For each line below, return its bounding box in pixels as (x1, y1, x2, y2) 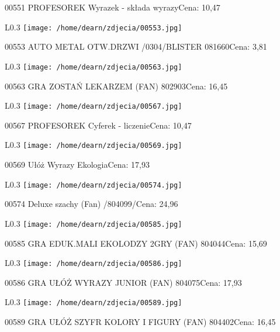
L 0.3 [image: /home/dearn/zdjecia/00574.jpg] (5, 178, 182, 190)
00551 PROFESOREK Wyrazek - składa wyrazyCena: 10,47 (5, 1, 220, 13)
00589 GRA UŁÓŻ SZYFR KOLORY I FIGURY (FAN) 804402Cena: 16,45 (5, 316, 276, 327)
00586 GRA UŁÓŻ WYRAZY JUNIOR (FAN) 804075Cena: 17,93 (5, 276, 242, 288)
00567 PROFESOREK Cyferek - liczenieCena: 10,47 (5, 119, 192, 131)
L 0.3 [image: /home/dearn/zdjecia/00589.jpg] (5, 296, 182, 308)
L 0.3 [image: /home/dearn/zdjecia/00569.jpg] (5, 139, 182, 151)
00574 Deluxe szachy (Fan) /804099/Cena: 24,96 (5, 198, 178, 210)
